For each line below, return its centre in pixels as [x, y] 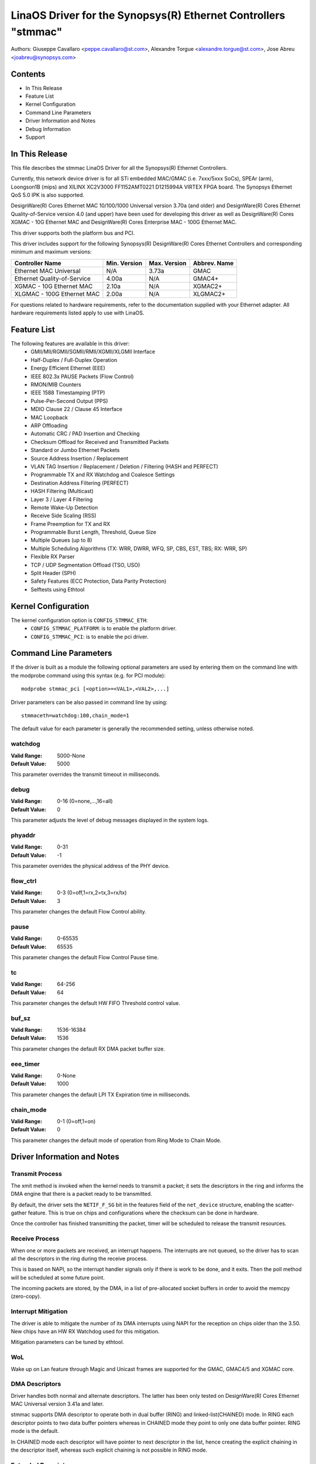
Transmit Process [37, 1174]
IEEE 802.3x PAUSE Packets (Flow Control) [82, 376]
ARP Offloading [49, 425]
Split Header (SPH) [53, 573]
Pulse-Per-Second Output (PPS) [69, 401]
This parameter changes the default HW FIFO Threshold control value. [96, 1003]
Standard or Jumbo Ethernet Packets [75, 450]
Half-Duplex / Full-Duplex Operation [74, 360]
